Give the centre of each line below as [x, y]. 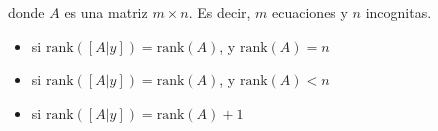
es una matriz [106, 12]
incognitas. [398, 12]
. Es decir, [219, 12]
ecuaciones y [310, 12]
